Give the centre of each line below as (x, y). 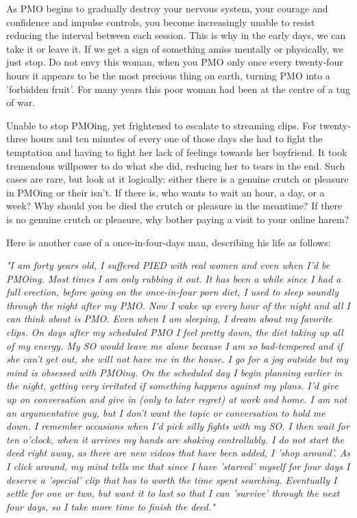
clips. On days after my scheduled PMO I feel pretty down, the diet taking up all (175, 332)
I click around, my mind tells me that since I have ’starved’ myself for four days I (178, 466)
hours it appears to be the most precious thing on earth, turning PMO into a (168, 75)
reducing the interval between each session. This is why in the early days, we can (176, 35)
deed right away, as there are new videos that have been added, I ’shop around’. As (178, 453)
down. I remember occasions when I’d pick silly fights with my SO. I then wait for (178, 426)
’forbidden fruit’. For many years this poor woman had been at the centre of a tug (178, 89)
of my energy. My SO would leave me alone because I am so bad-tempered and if (174, 345)
